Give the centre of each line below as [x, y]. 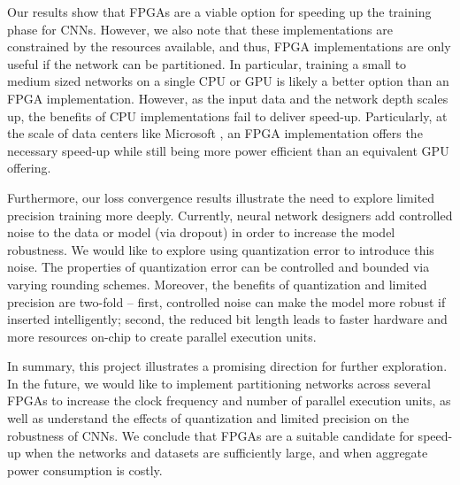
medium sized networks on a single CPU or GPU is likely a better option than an [228, 81]
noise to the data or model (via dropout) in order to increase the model [201, 232]
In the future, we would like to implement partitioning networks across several [219, 383]
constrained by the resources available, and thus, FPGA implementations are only [229, 46]
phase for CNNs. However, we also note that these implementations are [200, 29]
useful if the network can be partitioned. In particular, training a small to [207, 63]
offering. [29, 168]
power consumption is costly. [85, 470]
